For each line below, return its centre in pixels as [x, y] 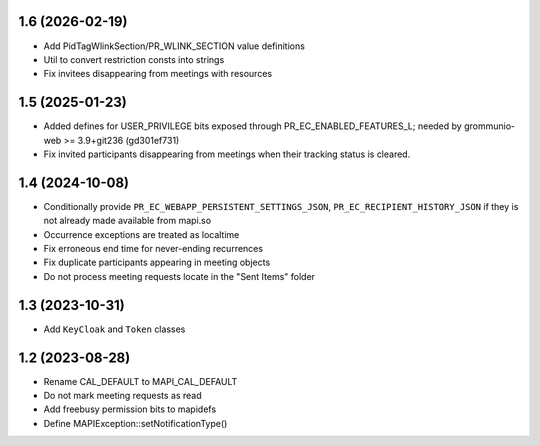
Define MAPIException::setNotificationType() [135, 423]
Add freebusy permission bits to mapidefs [130, 409]
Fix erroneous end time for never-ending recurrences [153, 249]
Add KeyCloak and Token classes [114, 329]
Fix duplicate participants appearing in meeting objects [157, 262]
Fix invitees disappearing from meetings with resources [158, 74]
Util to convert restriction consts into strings [134, 59]
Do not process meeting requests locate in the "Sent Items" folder [179, 276]
